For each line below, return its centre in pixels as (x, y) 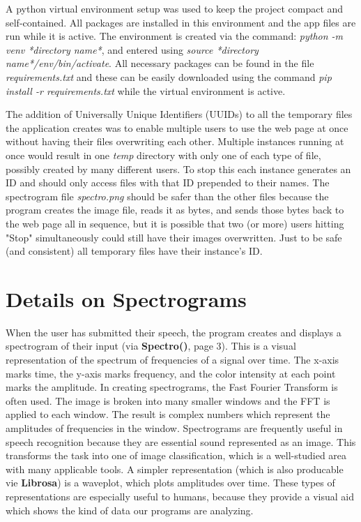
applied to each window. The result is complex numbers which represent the (168, 414)
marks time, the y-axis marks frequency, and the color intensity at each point (171, 373)
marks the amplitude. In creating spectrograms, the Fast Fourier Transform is (172, 387)
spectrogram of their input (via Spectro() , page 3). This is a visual (151, 346)
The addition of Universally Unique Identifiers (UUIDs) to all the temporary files (179, 114)
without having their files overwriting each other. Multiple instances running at (175, 141)
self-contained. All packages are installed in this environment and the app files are (181, 22)
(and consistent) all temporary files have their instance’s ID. (134, 251)
